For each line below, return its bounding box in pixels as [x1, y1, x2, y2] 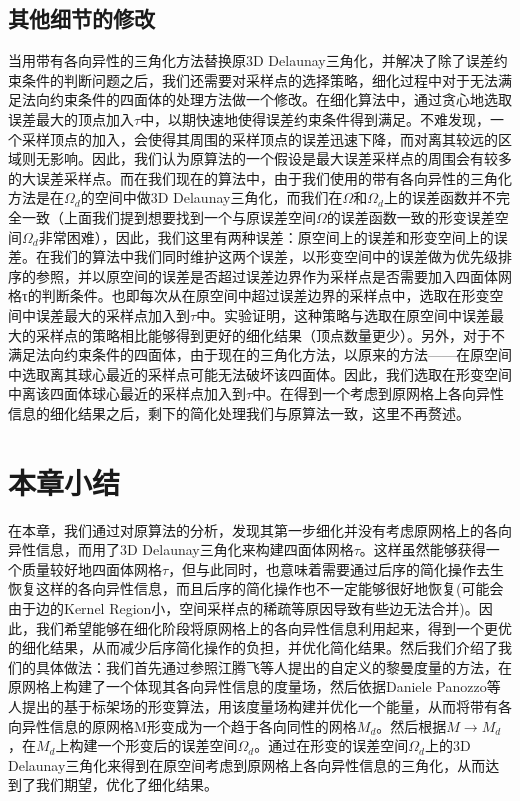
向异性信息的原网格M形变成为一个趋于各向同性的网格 [8, 715, 357, 736]
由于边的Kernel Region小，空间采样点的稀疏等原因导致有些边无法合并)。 [8, 597, 479, 618]
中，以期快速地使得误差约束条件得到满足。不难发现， [140, 108, 491, 129]
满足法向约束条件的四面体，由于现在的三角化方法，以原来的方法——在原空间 [8, 344, 512, 365]
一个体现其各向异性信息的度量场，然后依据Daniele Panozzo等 [105, 676, 501, 697]
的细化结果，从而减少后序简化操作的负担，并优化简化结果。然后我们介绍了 [8, 637, 498, 658]
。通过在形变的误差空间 [254, 735, 409, 756]
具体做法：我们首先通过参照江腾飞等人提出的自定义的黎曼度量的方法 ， [35, 656, 498, 677]
